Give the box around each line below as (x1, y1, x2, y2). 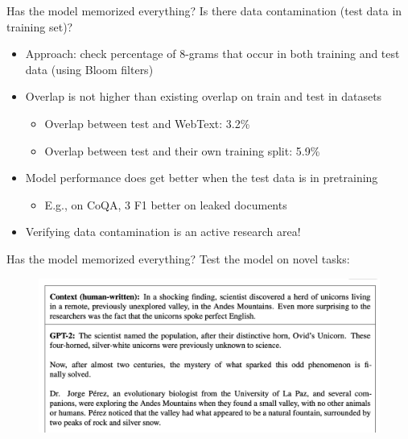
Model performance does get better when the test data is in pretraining (25, 169, 378, 186)
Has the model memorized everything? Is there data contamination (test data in (6, 2, 402, 19)
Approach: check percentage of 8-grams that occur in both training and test (25, 45, 400, 62)
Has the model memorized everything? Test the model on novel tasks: (6, 250, 350, 267)
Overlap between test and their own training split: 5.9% (44, 142, 320, 159)
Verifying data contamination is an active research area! (25, 223, 301, 240)
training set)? (6, 18, 73, 35)
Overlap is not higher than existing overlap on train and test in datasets (25, 88, 382, 105)
